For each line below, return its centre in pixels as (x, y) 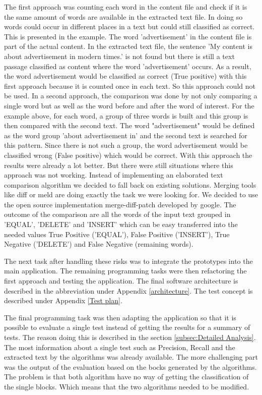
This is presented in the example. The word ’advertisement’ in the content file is (128, 36)
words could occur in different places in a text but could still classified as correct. (129, 26)
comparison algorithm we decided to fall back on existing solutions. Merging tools (130, 184)
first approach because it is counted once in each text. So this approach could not (130, 86)
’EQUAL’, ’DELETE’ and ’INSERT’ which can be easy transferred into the (121, 224)
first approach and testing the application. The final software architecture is (121, 281)
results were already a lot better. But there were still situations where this (119, 165)
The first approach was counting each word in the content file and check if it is (126, 7)
